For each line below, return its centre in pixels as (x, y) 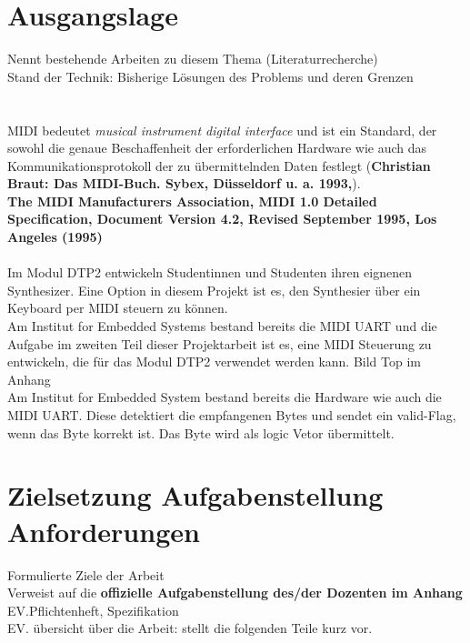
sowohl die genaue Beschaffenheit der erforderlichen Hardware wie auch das (217, 148)
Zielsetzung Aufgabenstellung (195, 495)
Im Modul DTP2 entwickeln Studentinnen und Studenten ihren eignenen (210, 272)
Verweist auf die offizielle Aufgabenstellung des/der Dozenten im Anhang (235, 593)
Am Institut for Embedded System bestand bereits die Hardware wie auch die (225, 397)
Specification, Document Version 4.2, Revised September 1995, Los (222, 219)
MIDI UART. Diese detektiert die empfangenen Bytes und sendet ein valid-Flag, (232, 415)
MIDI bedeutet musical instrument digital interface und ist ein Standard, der (222, 130)
